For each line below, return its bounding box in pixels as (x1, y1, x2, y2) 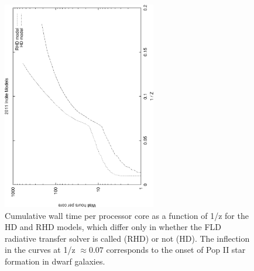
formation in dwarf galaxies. (5, 255, 105, 267)
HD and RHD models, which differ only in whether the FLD (5, 221, 221, 233)
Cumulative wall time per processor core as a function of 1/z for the (5, 209, 249, 221)
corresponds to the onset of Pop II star (106, 243, 246, 256)
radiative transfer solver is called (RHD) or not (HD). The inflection (5, 232, 250, 244)
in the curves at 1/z (5, 243, 75, 256)
